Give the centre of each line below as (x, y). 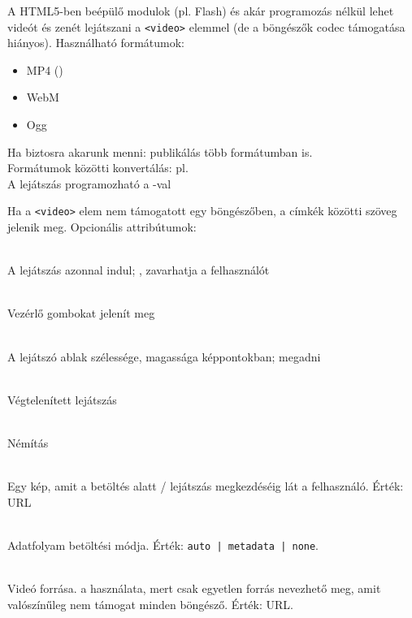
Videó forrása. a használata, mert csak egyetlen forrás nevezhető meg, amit (194, 588)
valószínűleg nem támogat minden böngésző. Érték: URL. (150, 604)
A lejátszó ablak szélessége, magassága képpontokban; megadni (164, 356)
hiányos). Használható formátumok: (96, 43)
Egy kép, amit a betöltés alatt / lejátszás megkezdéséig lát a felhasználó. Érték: (206, 486)
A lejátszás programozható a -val (89, 183)
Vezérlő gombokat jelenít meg (81, 313)
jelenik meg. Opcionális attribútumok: (102, 227)
